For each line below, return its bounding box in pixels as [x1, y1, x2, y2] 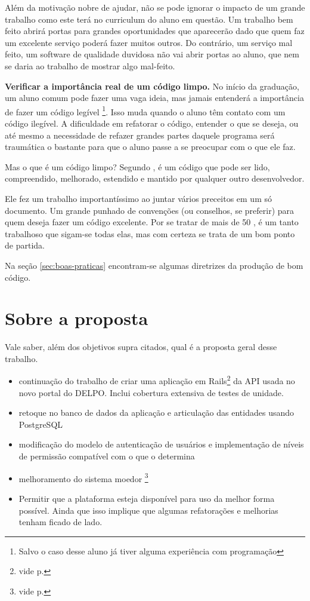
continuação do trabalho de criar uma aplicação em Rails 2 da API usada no [18, 373, 295, 387]
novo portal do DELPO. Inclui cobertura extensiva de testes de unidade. [18, 386, 284, 398]
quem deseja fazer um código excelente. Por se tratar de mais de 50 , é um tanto [5, 216, 299, 228]
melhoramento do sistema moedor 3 [18, 470, 148, 485]
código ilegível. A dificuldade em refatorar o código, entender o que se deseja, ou [5, 117, 299, 129]
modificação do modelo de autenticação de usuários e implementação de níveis [18, 438, 304, 450]
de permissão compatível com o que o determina [18, 450, 195, 462]
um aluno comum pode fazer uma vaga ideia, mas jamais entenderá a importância [5, 91, 304, 104]
